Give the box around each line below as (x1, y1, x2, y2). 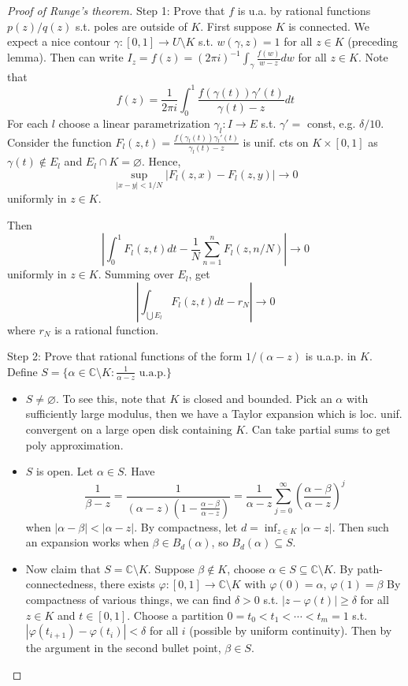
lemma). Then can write (7, 49, 124, 65)
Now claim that (25, 560, 101, 576)
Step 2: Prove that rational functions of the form (7, 348, 243, 364)
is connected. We (288, 17, 369, 34)
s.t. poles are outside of (75, 17, 187, 34)
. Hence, (141, 153, 181, 170)
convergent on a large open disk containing (25, 420, 232, 437)
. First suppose (200, 17, 273, 34)
